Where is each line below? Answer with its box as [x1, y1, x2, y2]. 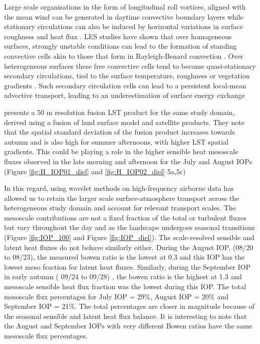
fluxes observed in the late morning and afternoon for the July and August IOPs [4, 156, 252, 166]
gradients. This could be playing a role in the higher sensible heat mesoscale [4, 146, 238, 157]
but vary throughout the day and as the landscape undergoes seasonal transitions [4, 222, 255, 233]
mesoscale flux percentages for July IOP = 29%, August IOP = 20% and [4, 291, 229, 301]
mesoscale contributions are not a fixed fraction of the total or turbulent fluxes [4, 212, 246, 222]
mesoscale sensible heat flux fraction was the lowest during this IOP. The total [4, 281, 246, 292]
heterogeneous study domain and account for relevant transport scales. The [4, 202, 236, 213]
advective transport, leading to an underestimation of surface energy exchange [4, 90, 245, 100]
